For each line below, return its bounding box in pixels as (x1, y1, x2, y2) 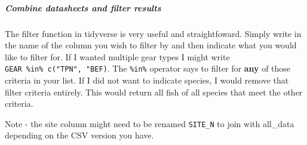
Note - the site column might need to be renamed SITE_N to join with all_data (5, 117, 294, 129)
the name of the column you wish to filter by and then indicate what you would (5, 39, 297, 51)
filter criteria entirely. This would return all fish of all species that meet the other (5, 85, 303, 98)
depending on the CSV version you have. (5, 129, 154, 141)
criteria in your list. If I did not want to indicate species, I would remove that (5, 74, 289, 86)
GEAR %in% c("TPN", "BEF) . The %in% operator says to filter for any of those (5, 62, 291, 75)
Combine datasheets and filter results (5, 1, 161, 14)
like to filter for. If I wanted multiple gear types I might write (5, 50, 230, 63)
